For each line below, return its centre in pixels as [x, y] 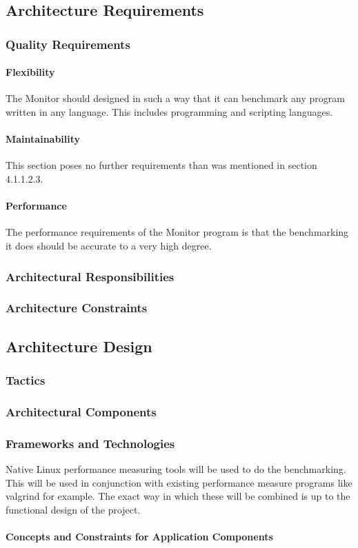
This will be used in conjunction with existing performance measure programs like [179, 482]
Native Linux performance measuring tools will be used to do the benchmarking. [176, 468]
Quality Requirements [68, 44]
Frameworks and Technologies [90, 443]
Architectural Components [81, 411]
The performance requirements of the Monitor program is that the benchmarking [177, 232]
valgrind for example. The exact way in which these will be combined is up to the [178, 496]
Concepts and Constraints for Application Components [139, 536]
